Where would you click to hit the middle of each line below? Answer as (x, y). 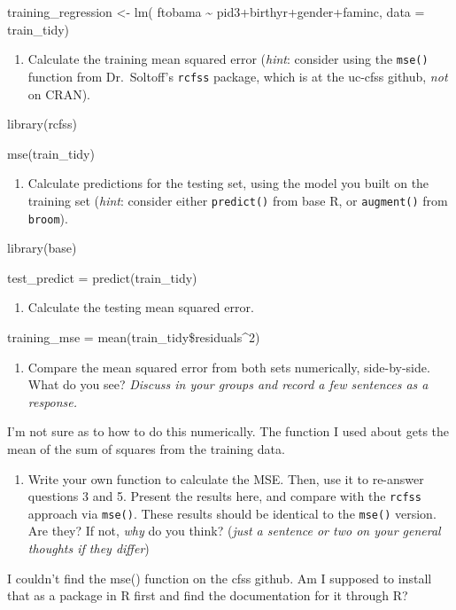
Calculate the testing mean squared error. (141, 307)
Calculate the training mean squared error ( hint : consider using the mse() (228, 59)
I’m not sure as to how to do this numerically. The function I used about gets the (228, 431)
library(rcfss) (42, 124)
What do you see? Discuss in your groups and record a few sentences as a (228, 384)
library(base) (42, 248)
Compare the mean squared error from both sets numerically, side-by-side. (229, 367)
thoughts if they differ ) (89, 548)
